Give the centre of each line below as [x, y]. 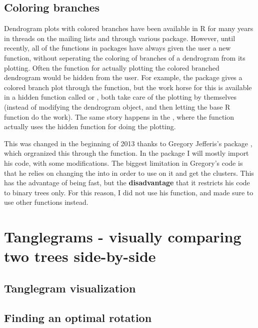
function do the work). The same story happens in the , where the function [119, 116]
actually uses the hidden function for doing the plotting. [90, 126]
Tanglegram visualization [70, 288]
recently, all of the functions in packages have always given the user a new [117, 48]
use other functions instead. [46, 202]
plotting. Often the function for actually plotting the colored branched [112, 67]
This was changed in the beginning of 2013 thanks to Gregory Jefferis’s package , [128, 143]
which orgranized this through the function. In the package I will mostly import [126, 153]
